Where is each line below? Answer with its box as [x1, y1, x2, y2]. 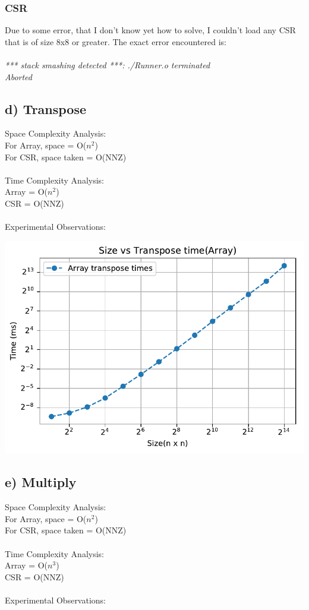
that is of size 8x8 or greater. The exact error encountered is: [5, 35, 227, 48]
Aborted [5, 70, 33, 83]
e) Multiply [5, 473, 77, 491]
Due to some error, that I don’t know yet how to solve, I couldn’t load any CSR [5, 24, 296, 36]
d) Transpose [5, 99, 87, 118]
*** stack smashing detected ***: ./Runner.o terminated [5, 59, 210, 71]
